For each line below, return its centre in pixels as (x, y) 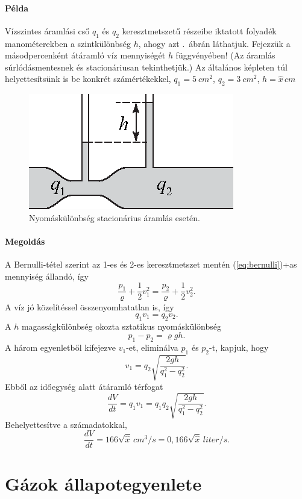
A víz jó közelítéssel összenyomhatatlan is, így (90, 307)
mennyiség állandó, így (47, 276)
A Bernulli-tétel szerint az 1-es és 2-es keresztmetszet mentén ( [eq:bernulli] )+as (151, 264)
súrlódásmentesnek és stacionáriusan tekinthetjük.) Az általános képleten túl (146, 67)
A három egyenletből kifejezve (60, 347)
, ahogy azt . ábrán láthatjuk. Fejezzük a (214, 43)
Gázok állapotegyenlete (103, 483)
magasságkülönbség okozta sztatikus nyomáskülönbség (121, 326)
